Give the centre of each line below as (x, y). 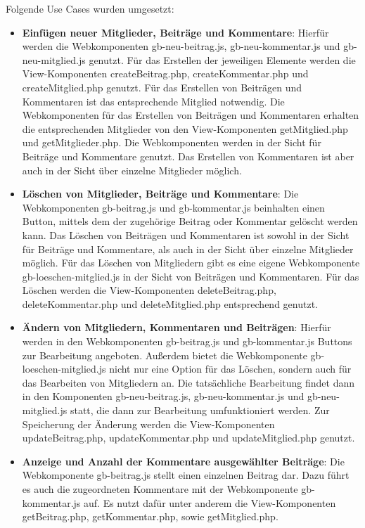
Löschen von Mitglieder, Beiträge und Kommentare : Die (160, 194)
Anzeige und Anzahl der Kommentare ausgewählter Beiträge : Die (183, 461)
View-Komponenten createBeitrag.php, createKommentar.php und (165, 73)
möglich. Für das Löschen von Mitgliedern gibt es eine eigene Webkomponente (191, 263)
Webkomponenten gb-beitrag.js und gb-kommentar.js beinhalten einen (173, 207)
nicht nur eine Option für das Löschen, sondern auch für (230, 369)
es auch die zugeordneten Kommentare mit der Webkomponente (160, 489)
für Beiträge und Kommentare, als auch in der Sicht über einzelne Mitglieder (188, 249)
